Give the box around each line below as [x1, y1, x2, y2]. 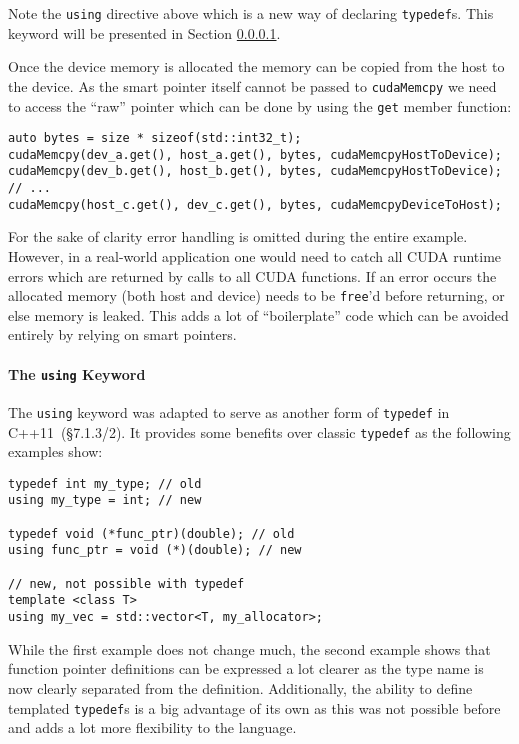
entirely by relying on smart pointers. [8, 324, 237, 345]
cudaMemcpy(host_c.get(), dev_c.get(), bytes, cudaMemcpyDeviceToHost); [8, 197, 502, 212]
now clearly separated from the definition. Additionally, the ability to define [8, 677, 473, 698]
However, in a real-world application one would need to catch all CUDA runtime [8, 246, 502, 267]
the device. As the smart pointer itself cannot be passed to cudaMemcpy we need [8, 75, 497, 96]
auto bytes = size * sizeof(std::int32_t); [8, 131, 302, 146]
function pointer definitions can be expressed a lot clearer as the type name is [8, 658, 484, 679]
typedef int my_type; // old [8, 476, 202, 491]
